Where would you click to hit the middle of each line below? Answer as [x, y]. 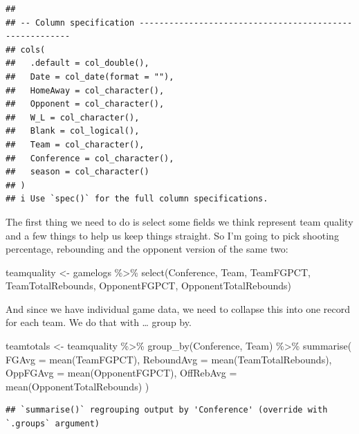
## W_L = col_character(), [73, 117]
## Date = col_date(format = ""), [90, 76]
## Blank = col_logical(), [73, 131]
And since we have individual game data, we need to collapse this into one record [178, 308]
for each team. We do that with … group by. [99, 322]
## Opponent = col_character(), [85, 104]
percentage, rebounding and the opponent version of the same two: [147, 249]
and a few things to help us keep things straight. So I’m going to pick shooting [172, 235]
